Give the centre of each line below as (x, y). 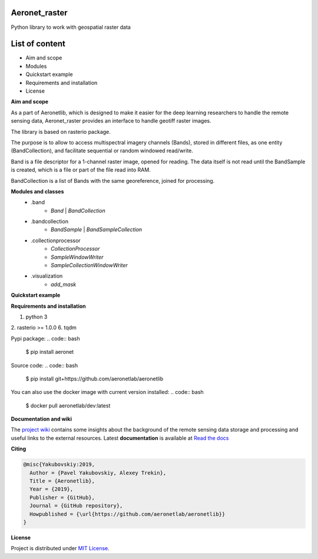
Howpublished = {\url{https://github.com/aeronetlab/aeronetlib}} (127, 514)
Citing (19, 449)
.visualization (47, 276)
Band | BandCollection (78, 211)
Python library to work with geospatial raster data (71, 27)
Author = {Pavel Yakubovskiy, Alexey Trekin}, (98, 473)
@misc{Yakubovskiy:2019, (59, 465)
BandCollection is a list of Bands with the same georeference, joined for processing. (113, 180)
